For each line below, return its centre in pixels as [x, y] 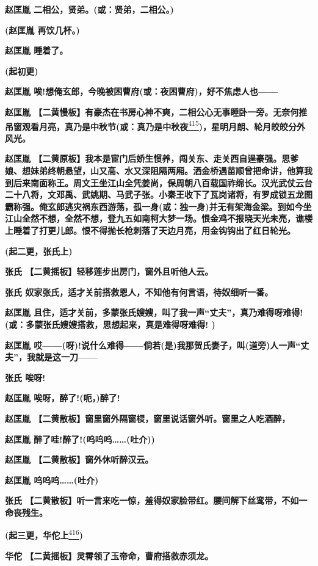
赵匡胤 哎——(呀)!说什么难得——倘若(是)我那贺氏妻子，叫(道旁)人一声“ [153, 345]
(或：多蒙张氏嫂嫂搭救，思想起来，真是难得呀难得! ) [110, 324]
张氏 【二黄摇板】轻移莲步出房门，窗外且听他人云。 [109, 271]
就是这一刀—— [67, 357]
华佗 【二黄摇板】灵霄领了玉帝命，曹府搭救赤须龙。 [109, 555]
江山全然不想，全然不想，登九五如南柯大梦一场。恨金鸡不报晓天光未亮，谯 [154, 218]
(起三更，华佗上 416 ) [44, 534]
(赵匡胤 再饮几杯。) [42, 30]
